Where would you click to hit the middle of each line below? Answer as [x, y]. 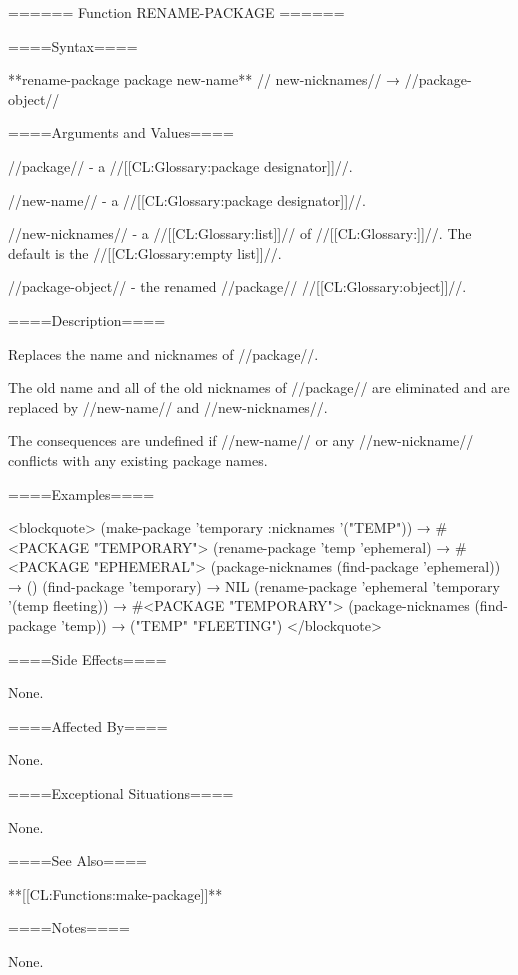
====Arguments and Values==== [121, 132]
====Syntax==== [73, 45]
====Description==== [87, 319]
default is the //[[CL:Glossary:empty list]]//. [145, 252]
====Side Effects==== [87, 658]
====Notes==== [69, 927]
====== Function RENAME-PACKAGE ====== [176, 12]
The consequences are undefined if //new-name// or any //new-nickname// [241, 440]
